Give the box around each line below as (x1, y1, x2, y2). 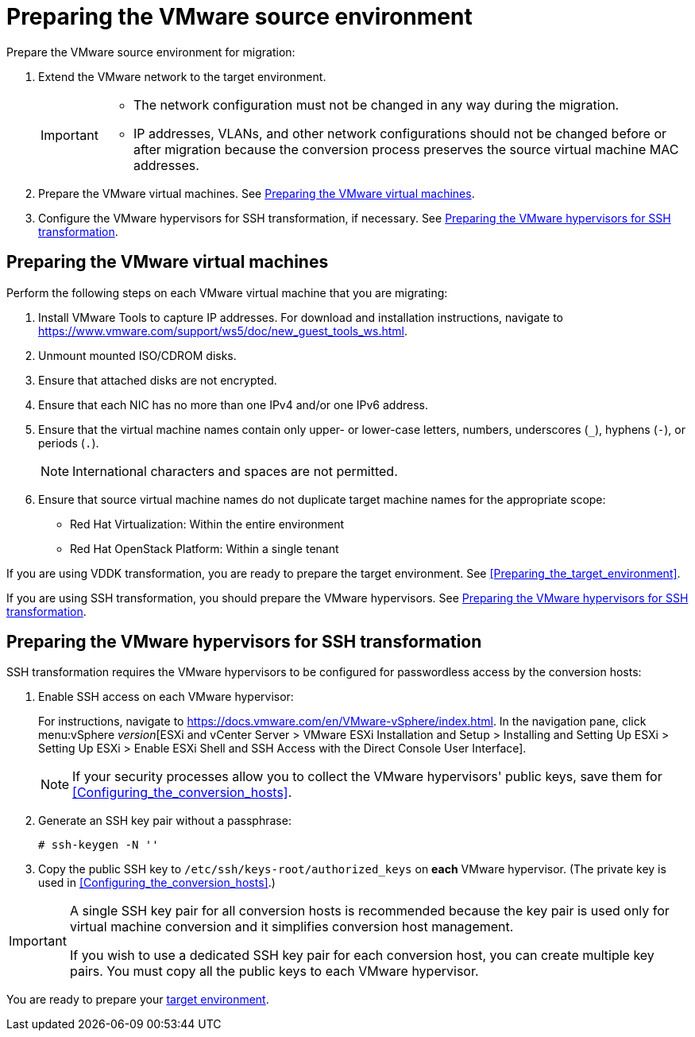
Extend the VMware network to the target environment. (38, 69, 326, 83)
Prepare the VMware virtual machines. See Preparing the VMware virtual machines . (38, 186, 475, 200)
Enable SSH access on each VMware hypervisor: (38, 690, 294, 704)
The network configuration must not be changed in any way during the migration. (133, 96, 620, 113)
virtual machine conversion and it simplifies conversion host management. (69, 919, 514, 935)
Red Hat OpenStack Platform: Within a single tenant (70, 541, 339, 555)
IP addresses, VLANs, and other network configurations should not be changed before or (133, 125, 666, 141)
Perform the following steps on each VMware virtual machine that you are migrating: (6, 285, 448, 300)
